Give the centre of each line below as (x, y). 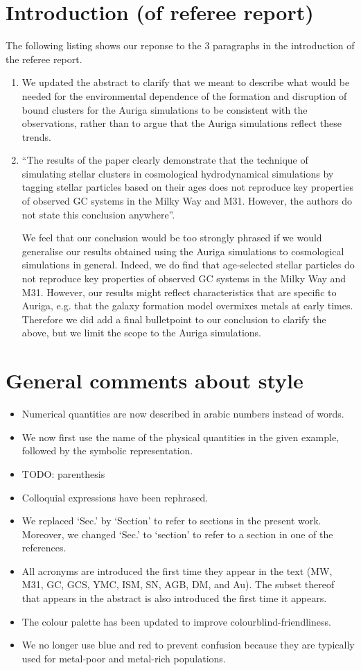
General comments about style (155, 380)
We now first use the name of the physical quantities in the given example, (180, 437)
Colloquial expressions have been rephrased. (115, 497)
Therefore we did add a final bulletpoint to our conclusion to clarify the (174, 319)
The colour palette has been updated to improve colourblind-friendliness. (176, 621)
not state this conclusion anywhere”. (98, 214)
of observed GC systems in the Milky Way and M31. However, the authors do (187, 201)
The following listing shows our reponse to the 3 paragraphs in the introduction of (180, 45)
